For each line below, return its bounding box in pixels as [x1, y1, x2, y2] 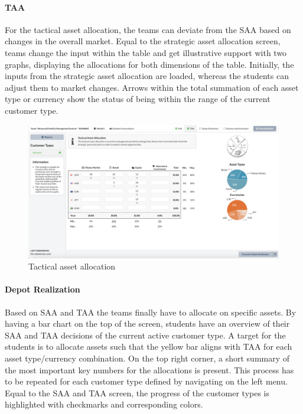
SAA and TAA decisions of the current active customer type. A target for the [5, 328, 286, 341]
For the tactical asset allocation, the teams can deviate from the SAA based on [5, 23, 291, 35]
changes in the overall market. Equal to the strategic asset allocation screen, [5, 35, 281, 47]
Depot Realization [5, 283, 80, 295]
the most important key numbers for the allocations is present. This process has [5, 363, 294, 376]
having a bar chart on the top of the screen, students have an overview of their [5, 317, 290, 330]
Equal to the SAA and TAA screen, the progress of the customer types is [5, 386, 269, 399]
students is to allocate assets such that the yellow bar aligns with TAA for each [5, 340, 292, 353]
